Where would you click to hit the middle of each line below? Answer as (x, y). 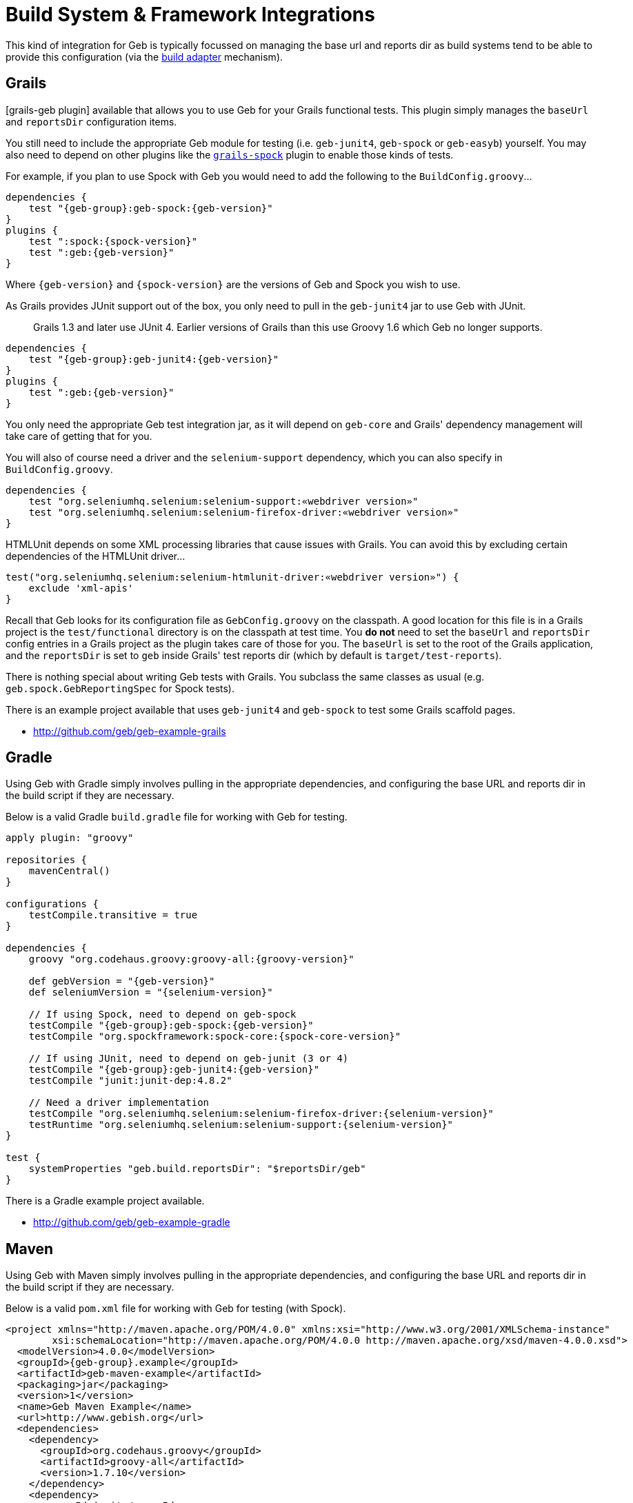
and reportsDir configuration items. (91, 121)
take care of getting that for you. (79, 436)
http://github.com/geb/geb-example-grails (130, 731)
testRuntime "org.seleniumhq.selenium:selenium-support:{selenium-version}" (241, 1125)
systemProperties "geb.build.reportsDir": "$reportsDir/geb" (197, 1169)
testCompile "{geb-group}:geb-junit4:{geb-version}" (174, 1070)
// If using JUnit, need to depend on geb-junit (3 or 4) (189, 1059)
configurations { (52, 904)
